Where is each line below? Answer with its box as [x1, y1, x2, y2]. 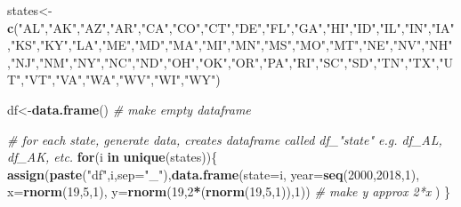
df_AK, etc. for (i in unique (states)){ [7, 147, 218, 166]
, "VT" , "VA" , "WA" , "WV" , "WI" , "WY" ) [20, 70, 221, 89]
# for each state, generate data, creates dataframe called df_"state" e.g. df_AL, [7, 130, 442, 148]
